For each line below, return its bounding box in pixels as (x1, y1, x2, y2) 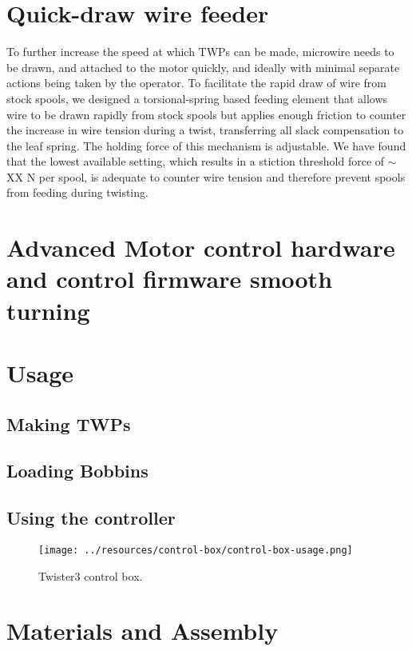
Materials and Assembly (6, 614, 279, 647)
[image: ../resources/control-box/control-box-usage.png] (38, 544, 353, 556)
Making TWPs (6, 411, 131, 436)
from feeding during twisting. (6, 184, 149, 201)
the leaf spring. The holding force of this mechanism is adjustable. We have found (6, 137, 406, 154)
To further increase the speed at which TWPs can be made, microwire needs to (6, 43, 394, 60)
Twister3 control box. (38, 567, 143, 584)
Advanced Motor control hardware (6, 231, 395, 264)
